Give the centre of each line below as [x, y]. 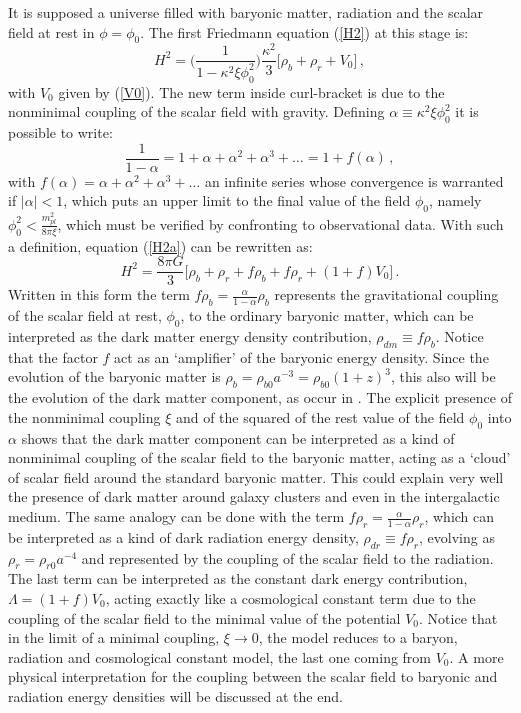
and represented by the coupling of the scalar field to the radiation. [287, 557]
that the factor [53, 356]
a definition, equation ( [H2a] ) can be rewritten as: [160, 245]
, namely [455, 200]
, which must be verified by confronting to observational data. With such [280, 223]
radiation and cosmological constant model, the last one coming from [220, 656]
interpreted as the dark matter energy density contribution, [190, 336]
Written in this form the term [99, 294]
